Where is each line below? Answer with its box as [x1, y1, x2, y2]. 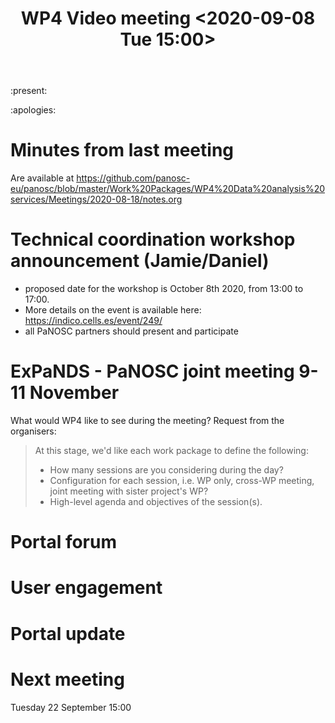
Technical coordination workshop [10, 228, 296, 251]
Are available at [10, 172, 75, 184]
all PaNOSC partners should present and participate [24, 325, 239, 337]
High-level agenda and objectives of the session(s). [49, 496, 263, 507]
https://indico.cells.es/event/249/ [24, 315, 163, 327]
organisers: [10, 425, 57, 437]
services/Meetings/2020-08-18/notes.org [10, 193, 183, 206]
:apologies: [10, 104, 57, 116]
